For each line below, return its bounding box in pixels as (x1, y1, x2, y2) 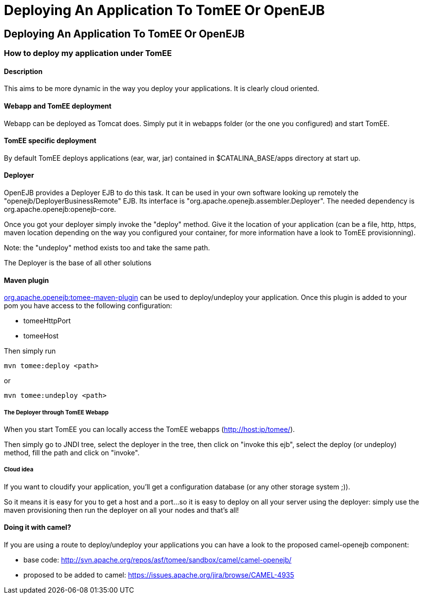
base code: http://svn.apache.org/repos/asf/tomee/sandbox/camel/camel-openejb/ (23, 556, 292, 564)
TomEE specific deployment (4, 136, 96, 145)
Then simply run (4, 347, 56, 355)
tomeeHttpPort (23, 317, 71, 325)
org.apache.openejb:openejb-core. (4, 205, 116, 214)
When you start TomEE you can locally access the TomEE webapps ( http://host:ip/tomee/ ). (4, 425, 295, 434)
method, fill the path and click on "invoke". (4, 448, 140, 457)
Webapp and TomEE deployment (4, 102, 112, 110)
